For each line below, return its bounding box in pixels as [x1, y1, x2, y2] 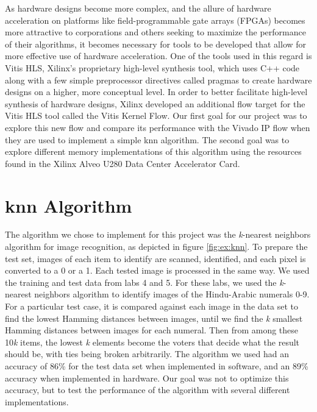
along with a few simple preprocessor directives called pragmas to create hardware [5, 73, 312, 86]
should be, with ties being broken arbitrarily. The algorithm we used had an [5, 347, 289, 360]
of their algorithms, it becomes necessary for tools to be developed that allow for [5, 37, 307, 50]
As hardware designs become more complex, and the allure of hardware [5, 2, 271, 14]
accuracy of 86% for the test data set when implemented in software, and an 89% [5, 359, 308, 372]
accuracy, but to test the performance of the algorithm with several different [5, 383, 290, 396]
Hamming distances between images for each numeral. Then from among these [5, 324, 299, 336]
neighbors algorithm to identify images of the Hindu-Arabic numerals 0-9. [34, 288, 310, 300]
